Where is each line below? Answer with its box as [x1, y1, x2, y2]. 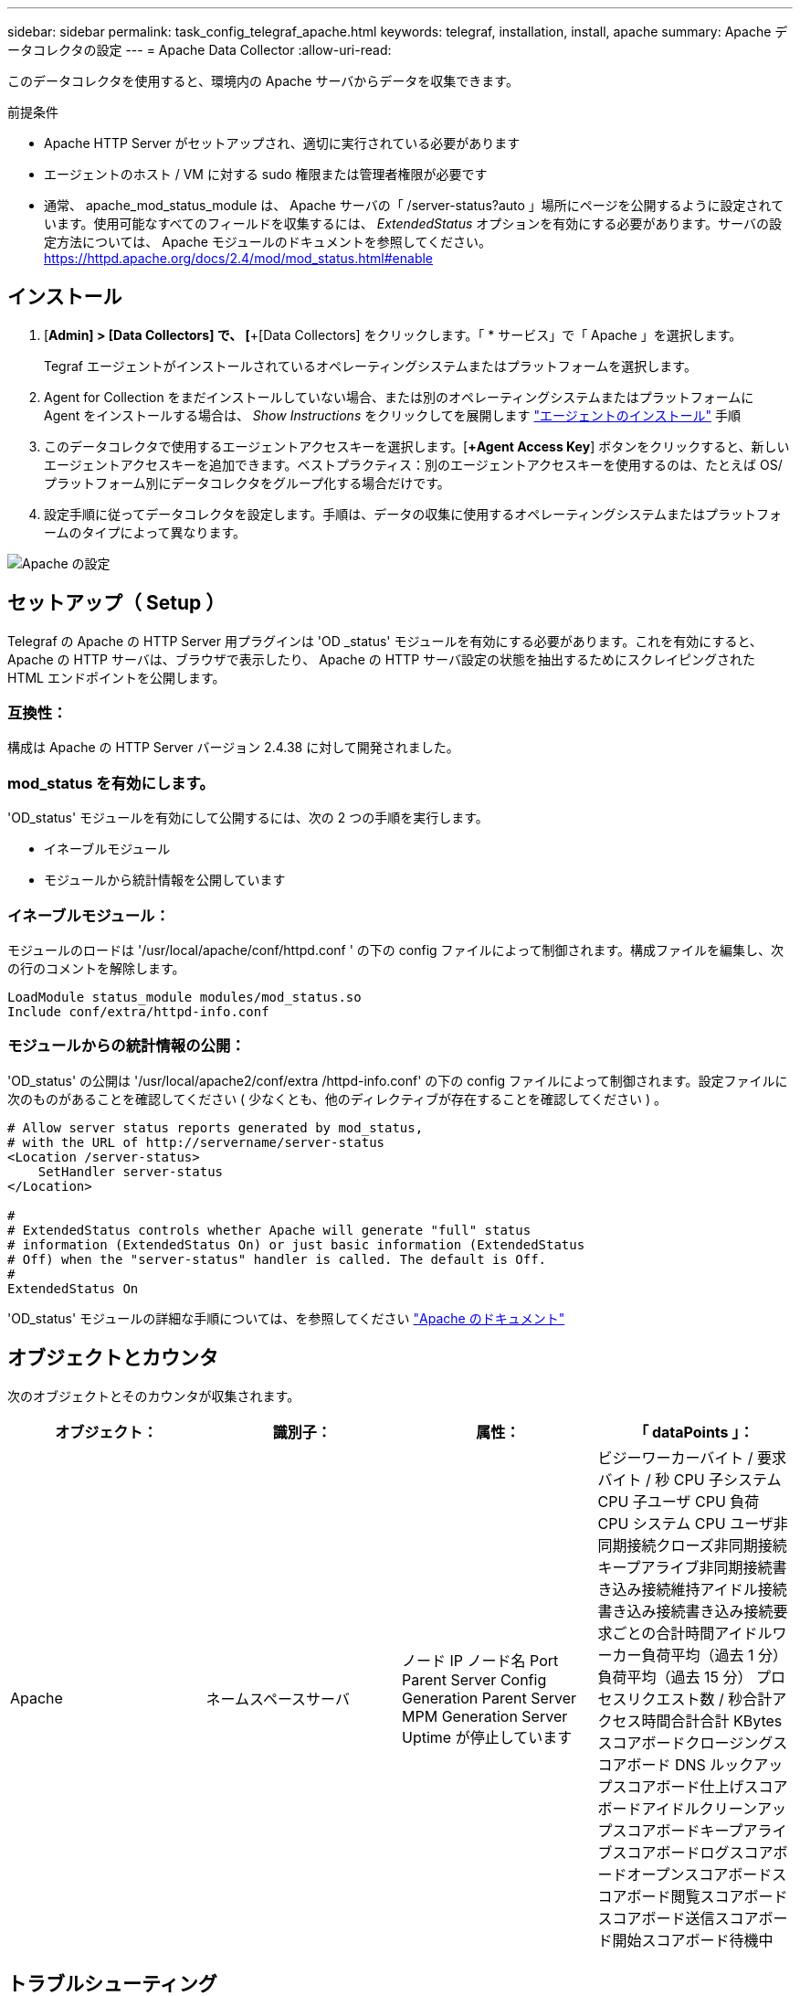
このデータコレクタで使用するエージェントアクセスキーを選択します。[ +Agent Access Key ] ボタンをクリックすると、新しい [44, 438, 790, 454]
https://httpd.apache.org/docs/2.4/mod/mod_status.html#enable [44, 250, 434, 266]
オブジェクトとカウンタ [7, 1346, 218, 1370]
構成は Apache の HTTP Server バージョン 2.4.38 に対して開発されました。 [7, 739, 459, 756]
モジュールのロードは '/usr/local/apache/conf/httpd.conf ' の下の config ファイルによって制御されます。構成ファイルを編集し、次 [7, 941, 784, 958]
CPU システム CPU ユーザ [597, 1513, 774, 1533]
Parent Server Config [402, 1670, 547, 1689]
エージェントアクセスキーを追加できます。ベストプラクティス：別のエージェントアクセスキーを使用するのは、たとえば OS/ [44, 456, 783, 472]
